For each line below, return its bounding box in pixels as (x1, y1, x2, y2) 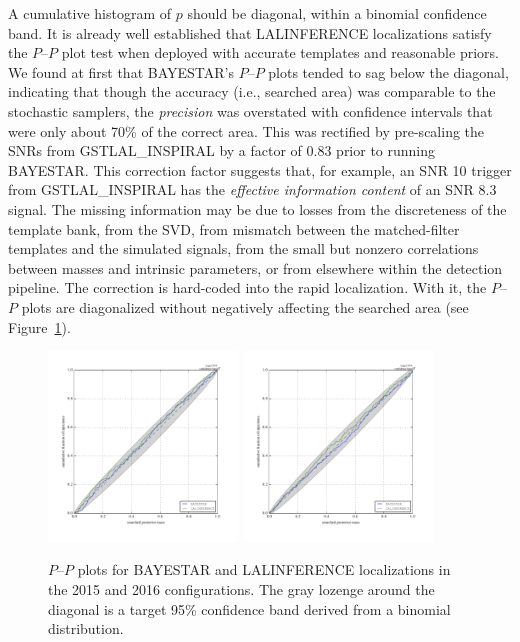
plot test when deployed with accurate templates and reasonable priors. (61, 42, 499, 63)
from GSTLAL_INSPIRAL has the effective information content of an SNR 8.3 (8, 179, 497, 200)
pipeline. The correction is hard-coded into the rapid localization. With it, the (8, 277, 487, 298)
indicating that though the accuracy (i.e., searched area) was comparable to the (8, 81, 496, 102)
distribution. (48, 618, 124, 639)
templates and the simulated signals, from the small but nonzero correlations (8, 238, 479, 259)
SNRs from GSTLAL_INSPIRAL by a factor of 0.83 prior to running (8, 140, 436, 161)
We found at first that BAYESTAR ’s (8, 61, 234, 82)
